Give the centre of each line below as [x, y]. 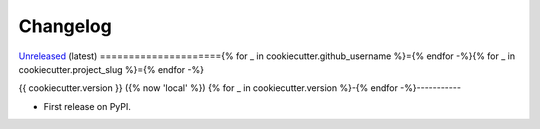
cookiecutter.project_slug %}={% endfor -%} [111, 69]
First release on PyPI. [87, 106]
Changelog [65, 26]
